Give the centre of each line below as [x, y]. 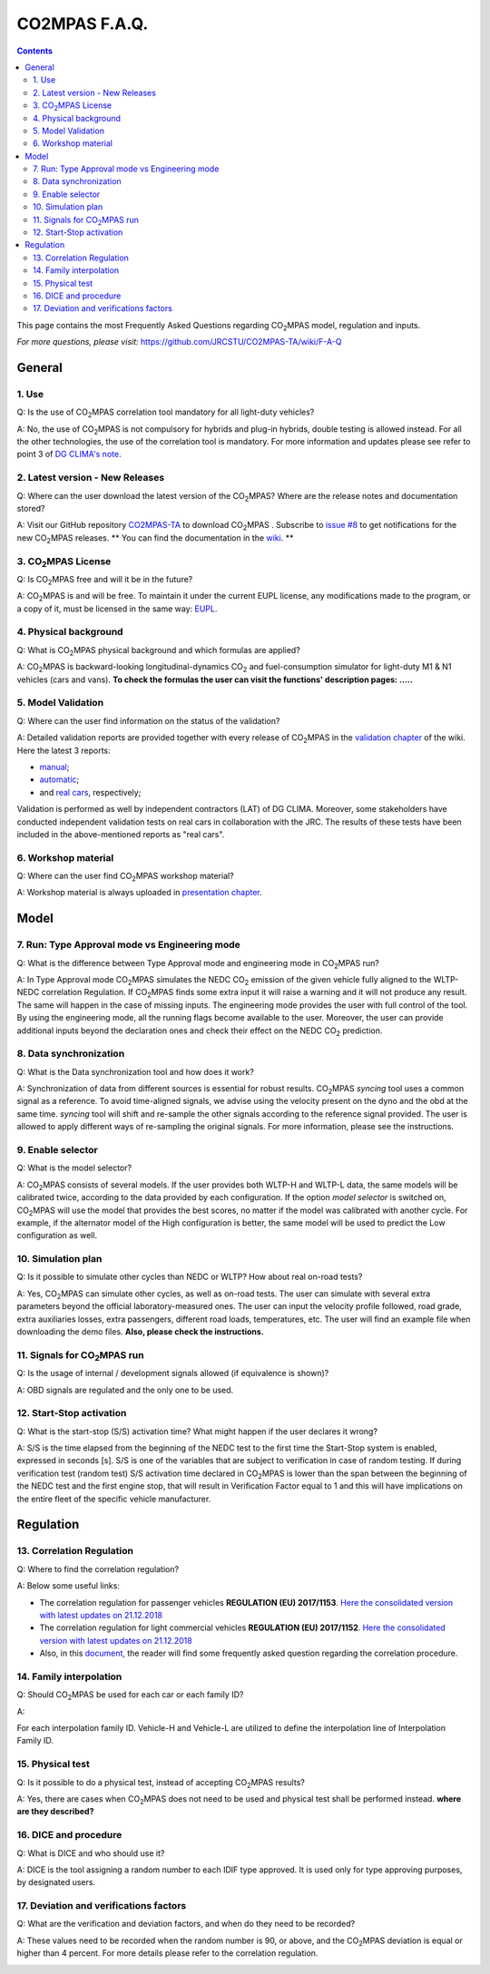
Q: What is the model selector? [74, 1168]
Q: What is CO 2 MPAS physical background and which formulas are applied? [159, 651]
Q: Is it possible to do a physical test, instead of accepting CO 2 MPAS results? [161, 1783]
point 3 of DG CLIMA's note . [69, 454]
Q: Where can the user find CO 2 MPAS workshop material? [126, 877]
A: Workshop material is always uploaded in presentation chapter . [139, 893]
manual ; [54, 767]
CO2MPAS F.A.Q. [83, 24]
